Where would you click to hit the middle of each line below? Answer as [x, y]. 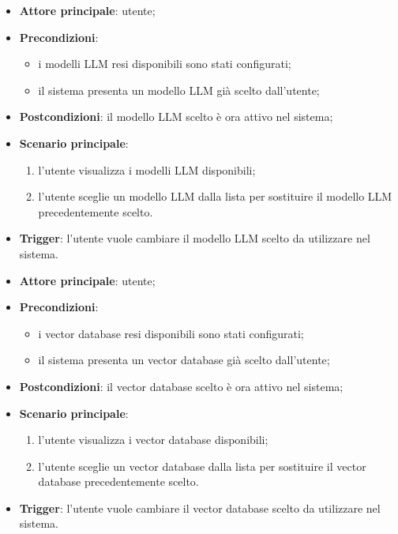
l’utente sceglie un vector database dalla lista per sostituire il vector [202, 466]
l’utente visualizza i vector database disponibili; [153, 440]
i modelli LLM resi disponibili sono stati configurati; [165, 64]
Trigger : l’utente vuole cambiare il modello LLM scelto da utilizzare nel [195, 238]
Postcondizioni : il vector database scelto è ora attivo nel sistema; [181, 386]
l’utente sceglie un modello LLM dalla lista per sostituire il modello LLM [215, 196]
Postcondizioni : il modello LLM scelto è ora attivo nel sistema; [176, 117]
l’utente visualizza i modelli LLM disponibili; [147, 169]
